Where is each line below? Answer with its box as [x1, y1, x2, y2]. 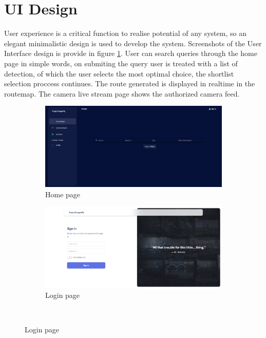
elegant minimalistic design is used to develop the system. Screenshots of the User [4, 37, 262, 48]
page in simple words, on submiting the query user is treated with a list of [4, 58, 238, 68]
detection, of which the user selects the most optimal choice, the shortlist [4, 68, 234, 79]
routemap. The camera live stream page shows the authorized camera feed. [4, 88, 240, 99]
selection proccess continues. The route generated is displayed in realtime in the [4, 78, 255, 89]
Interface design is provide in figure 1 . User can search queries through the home [4, 48, 257, 59]
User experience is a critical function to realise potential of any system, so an [4, 28, 246, 39]
